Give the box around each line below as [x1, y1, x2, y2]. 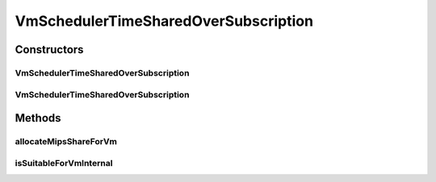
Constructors [15, 43, 84, 56]
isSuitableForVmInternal [15, 157, 113, 168]
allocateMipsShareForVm [15, 136, 117, 147]
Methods [15, 111, 61, 125]
